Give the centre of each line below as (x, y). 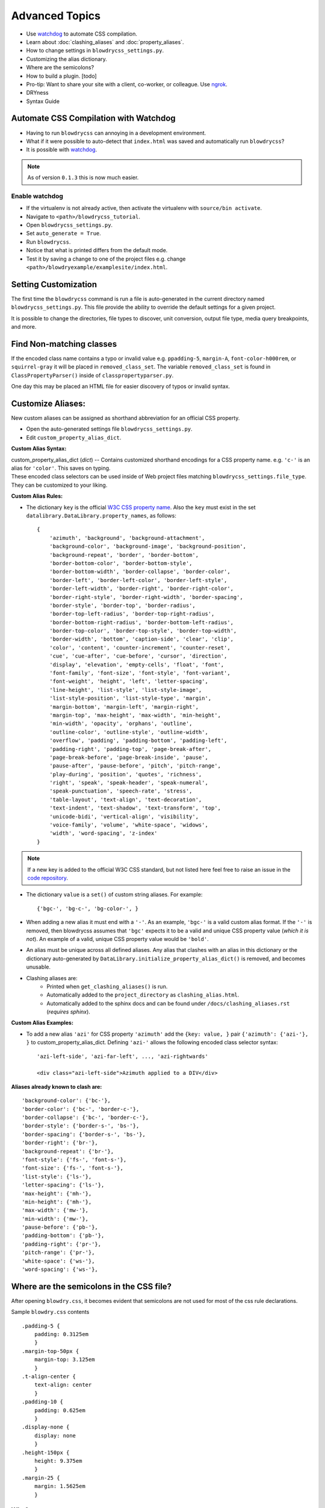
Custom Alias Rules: (37, 496)
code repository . (48, 878)
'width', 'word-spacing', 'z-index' (103, 833)
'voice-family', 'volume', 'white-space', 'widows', (129, 825)
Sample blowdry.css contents (50, 1312)
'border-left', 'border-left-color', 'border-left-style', (138, 580)
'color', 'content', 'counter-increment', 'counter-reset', (140, 648)
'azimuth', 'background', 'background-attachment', (127, 538)
